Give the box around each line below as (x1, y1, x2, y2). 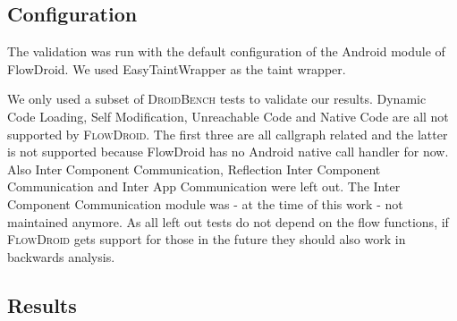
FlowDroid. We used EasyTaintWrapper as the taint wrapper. (7, 59, 346, 78)
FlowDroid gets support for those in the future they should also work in (7, 230, 406, 249)
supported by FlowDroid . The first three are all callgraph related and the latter (7, 124, 448, 143)
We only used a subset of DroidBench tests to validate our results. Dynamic (7, 89, 427, 108)
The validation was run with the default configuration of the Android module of (7, 42, 445, 61)
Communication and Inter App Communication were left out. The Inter (7, 177, 401, 196)
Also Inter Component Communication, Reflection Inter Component (7, 159, 381, 178)
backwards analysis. (7, 247, 115, 266)
